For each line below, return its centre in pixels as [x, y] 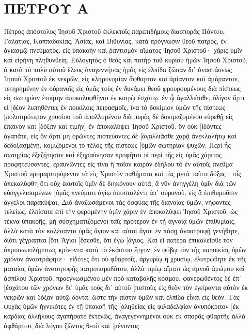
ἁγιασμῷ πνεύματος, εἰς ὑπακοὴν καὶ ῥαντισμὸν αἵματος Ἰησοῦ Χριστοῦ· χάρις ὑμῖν [123, 50]
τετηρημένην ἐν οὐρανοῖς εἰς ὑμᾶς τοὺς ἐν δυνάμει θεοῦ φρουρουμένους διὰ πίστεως [122, 88]
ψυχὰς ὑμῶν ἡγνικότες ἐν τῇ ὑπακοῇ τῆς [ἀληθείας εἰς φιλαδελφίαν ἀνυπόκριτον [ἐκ [122, 306]
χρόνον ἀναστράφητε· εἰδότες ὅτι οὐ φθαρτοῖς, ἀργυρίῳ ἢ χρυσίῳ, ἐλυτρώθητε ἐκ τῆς [125, 259]
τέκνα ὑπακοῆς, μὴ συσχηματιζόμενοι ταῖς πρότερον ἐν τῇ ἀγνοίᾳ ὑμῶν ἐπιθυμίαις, [120, 221]
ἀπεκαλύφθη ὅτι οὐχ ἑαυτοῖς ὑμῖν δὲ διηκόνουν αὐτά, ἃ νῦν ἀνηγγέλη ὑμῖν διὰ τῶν [120, 183]
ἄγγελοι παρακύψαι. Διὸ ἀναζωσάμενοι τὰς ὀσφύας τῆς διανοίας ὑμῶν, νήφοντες [117, 202]
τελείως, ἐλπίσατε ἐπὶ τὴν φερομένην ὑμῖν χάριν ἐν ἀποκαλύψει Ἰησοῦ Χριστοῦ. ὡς [121, 211]
